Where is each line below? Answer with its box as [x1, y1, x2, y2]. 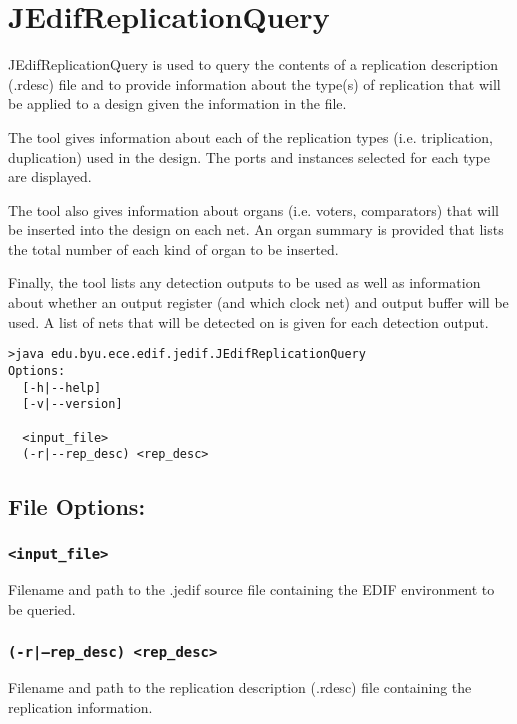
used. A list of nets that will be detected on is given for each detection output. [8, 311, 489, 332]
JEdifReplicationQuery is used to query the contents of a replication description [8, 54, 498, 75]
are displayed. [8, 166, 92, 187]
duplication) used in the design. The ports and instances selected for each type [8, 146, 490, 167]
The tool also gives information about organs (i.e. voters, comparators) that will [8, 199, 499, 220]
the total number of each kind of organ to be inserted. [8, 238, 339, 259]
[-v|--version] [22, 397, 123, 412]
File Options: [8, 491, 146, 522]
